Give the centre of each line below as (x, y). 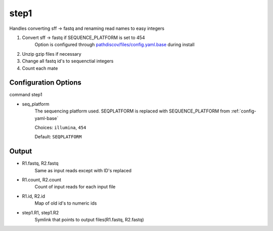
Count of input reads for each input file (75, 187)
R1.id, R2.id (34, 196)
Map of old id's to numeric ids (66, 203)
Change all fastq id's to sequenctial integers (68, 61)
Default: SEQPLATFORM (58, 137)
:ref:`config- (243, 111)
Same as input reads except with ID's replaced (83, 170)
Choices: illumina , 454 (60, 127)
